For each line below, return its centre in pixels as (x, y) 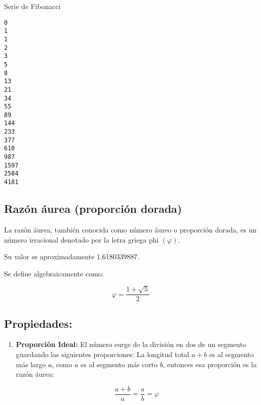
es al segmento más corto (119, 364)
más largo (31, 364)
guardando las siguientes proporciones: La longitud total (103, 354)
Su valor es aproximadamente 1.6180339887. (72, 256)
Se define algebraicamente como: (54, 273)
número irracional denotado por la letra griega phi (81, 239)
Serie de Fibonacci (32, 6)
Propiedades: (38, 323)
